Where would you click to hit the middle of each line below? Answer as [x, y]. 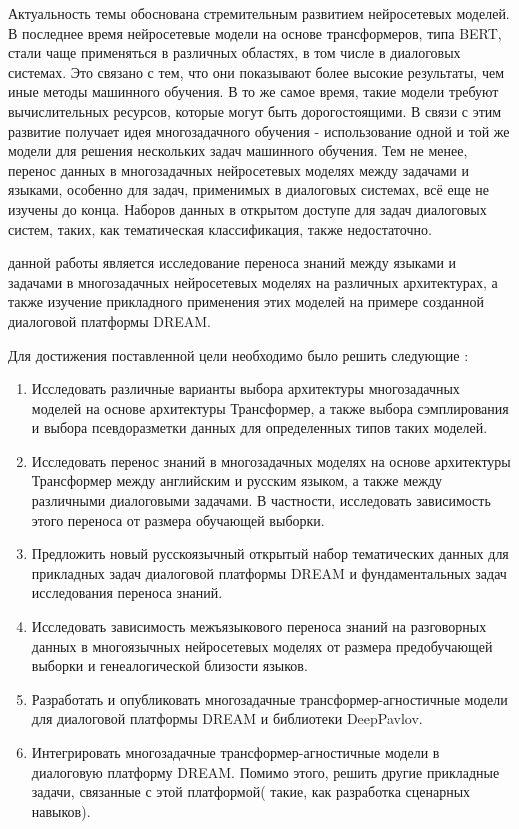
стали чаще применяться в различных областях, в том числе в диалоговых [234, 52]
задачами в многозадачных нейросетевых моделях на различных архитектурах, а [253, 281]
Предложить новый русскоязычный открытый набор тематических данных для [270, 553]
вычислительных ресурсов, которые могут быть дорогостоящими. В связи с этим [255, 110]
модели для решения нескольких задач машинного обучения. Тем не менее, [238, 150]
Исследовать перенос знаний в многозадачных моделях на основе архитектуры [271, 460]
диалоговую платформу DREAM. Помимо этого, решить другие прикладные [265, 771]
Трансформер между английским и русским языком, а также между [237, 480]
